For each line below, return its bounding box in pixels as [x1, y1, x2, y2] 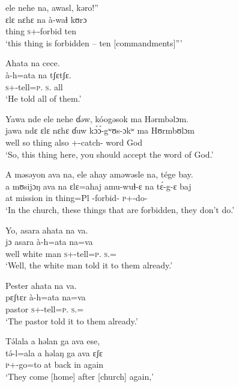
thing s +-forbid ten [5, 25, 77, 37]
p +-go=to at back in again [5, 358, 104, 371]
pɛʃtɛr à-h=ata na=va [5, 291, 86, 303]
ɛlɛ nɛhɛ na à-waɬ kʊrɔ [5, 13, 87, 25]
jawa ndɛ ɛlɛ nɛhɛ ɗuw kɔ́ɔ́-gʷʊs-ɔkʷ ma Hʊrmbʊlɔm [5, 124, 195, 137]
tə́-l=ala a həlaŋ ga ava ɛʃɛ [5, 346, 103, 359]
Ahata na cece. [5, 57, 60, 69]
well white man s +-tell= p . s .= [5, 247, 116, 259]
